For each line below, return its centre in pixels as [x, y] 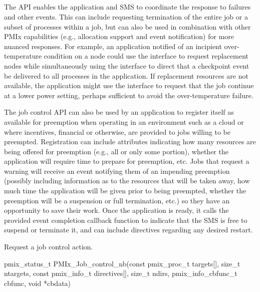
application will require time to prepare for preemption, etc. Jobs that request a [127, 161]
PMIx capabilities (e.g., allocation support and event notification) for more [119, 36]
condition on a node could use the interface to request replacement [146, 56]
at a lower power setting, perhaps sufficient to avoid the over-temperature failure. [129, 95]
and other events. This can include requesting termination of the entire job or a [126, 16]
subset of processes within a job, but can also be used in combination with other [127, 26]
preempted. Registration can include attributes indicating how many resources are [130, 141]
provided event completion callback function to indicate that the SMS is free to [126, 220]
